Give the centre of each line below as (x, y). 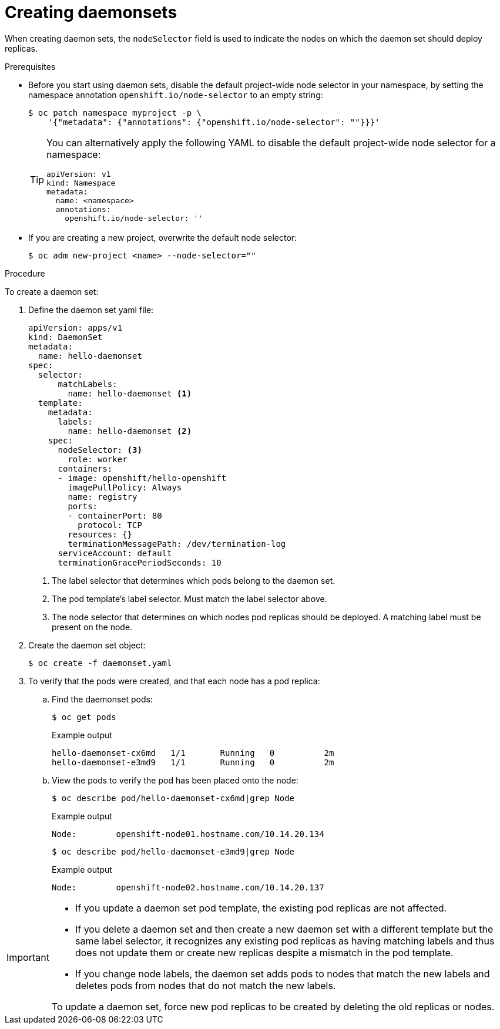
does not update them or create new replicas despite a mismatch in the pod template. (264, 952)
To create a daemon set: (52, 291)
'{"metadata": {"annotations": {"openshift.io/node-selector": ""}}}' (214, 122)
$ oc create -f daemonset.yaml (100, 663)
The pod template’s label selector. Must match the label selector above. (189, 598)
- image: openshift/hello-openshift (142, 478)
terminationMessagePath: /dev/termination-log (177, 544)
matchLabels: (88, 384)
